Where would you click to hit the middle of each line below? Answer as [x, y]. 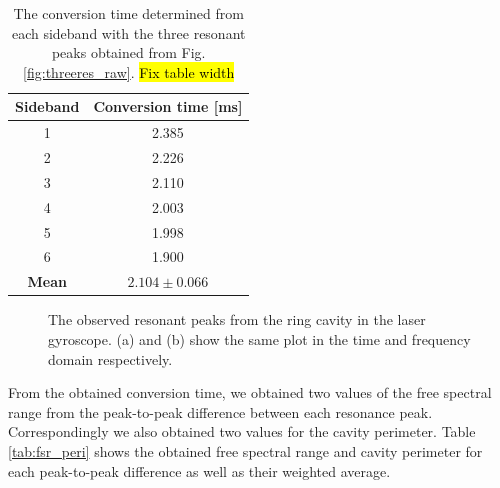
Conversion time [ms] [168, 106]
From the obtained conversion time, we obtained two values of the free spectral [250, 392]
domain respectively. [110, 358]
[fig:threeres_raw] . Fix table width [129, 71]
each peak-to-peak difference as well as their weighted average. [199, 470]
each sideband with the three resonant [128, 32]
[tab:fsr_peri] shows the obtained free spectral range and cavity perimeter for [245, 450]
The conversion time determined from [128, 13]
